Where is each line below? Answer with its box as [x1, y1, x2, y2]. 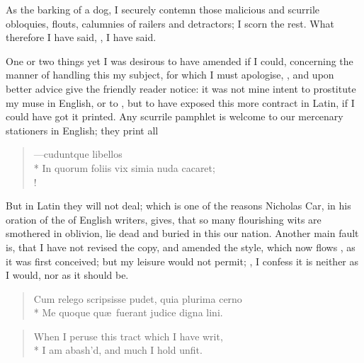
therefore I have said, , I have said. [6, 30, 157, 45]
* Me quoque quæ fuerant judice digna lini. [33, 305, 223, 320]
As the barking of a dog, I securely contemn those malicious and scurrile [6, 2, 320, 16]
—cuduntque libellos [33, 146, 123, 161]
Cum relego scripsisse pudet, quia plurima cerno [33, 291, 242, 306]
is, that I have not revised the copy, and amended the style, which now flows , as [6, 239, 356, 254]
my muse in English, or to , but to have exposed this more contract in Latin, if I [6, 95, 355, 110]
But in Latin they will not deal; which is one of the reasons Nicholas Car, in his [6, 198, 351, 213]
